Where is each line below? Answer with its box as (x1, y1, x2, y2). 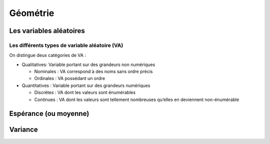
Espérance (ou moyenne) (9, 109, 89, 118)
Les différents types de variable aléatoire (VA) (9, 41, 123, 48)
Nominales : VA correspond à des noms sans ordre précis (34, 68, 153, 74)
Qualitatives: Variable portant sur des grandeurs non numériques (21, 61, 155, 67)
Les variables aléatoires (9, 26, 85, 35)
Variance (9, 125, 38, 134)
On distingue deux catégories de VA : (9, 52, 86, 58)
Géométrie (9, 7, 54, 18)
